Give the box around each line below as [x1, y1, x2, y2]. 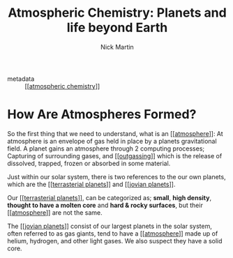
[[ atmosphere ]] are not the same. [7, 208, 103, 217]
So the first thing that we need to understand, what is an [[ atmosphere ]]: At [7, 129, 223, 137]
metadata [7, 75, 35, 83]
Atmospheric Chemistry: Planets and [8, 5, 227, 21]
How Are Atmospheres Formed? [7, 107, 197, 123]
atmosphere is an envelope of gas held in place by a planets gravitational [7, 137, 218, 145]
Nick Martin [100, 43, 134, 51]
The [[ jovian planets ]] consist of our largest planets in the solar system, [7, 222, 213, 230]
